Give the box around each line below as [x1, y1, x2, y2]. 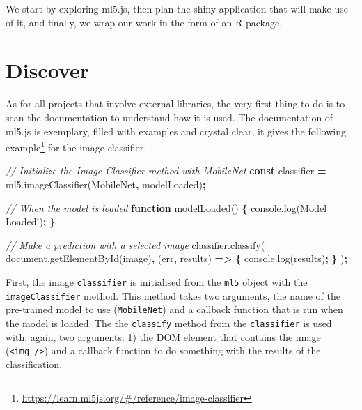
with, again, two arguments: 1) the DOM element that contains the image [6, 329, 321, 344]
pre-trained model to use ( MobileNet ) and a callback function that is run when [6, 302, 343, 317]
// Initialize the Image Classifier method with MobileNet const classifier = [6, 163, 326, 178]
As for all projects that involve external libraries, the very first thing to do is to [6, 96, 345, 111]
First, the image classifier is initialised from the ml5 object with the [6, 274, 308, 289]
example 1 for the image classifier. [6, 138, 147, 154]
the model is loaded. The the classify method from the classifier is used [6, 315, 332, 330]
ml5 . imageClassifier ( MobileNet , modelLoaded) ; [6, 176, 206, 191]
